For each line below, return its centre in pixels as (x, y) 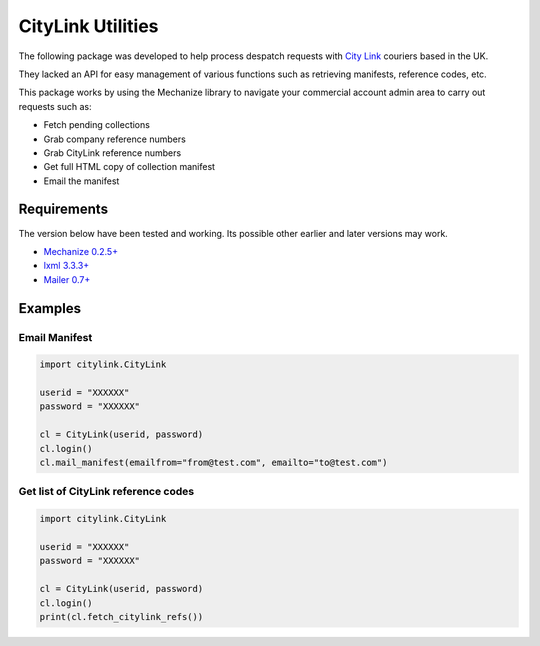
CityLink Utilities (88, 26)
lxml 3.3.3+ (66, 266)
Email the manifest (81, 181)
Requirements (63, 209)
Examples (50, 308)
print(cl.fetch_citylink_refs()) (121, 616)
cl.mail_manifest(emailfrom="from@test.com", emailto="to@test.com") (213, 463)
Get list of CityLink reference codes (106, 492)
